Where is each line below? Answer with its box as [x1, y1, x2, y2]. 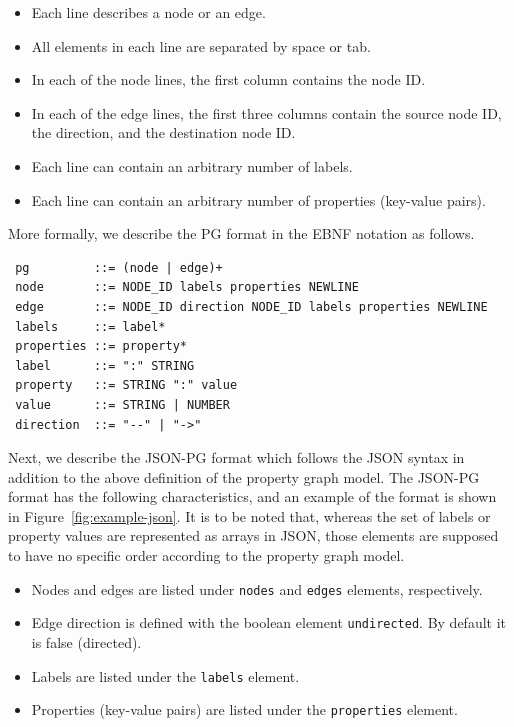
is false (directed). [31, 631, 142, 652]
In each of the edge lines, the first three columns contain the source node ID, [31, 102, 502, 123]
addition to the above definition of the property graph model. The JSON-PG [8, 466, 480, 487]
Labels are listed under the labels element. [31, 665, 300, 686]
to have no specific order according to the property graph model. [8, 545, 405, 566]
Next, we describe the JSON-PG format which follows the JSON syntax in [8, 447, 465, 468]
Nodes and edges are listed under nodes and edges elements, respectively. [31, 578, 483, 599]
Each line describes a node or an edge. [31, 2, 266, 22]
